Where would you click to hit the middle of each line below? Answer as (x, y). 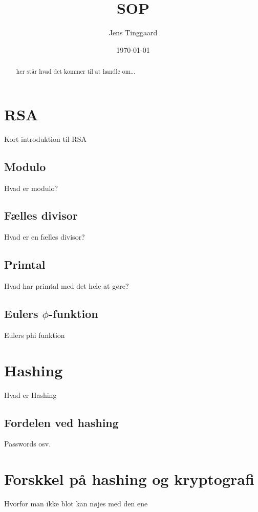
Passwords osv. (28, 444)
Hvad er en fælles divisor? (45, 237)
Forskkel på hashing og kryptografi (129, 479)
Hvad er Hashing (30, 394)
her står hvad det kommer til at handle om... (76, 71)
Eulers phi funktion (35, 335)
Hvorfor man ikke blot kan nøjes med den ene (76, 504)
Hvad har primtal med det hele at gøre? (67, 286)
